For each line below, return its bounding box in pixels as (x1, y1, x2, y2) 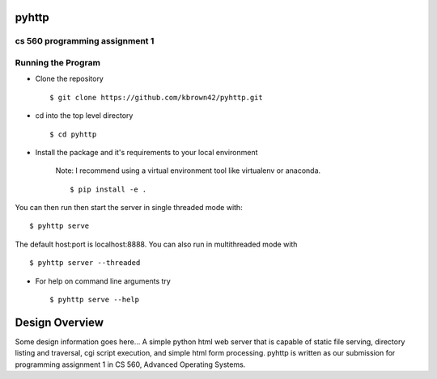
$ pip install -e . (70, 184, 147, 194)
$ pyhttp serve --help (49, 295, 140, 305)
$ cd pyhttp (49, 129, 97, 139)
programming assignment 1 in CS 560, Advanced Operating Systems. (15, 360, 246, 369)
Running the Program (15, 57, 101, 68)
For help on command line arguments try (35, 276, 172, 286)
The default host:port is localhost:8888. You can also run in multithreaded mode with (15, 239, 298, 249)
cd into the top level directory (35, 111, 134, 120)
